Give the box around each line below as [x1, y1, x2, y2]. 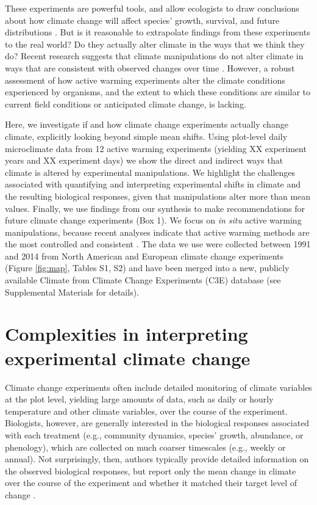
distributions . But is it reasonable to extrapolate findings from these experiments [5, 26, 310, 38]
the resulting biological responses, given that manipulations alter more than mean [5, 189, 311, 202]
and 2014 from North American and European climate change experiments [5, 249, 284, 262]
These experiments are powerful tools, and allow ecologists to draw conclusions [5, 2, 299, 14]
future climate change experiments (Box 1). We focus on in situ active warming [5, 214, 302, 227]
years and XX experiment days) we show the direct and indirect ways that [5, 154, 283, 167]
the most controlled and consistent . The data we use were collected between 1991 [5, 238, 311, 250]
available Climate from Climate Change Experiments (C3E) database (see [5, 274, 281, 286]
